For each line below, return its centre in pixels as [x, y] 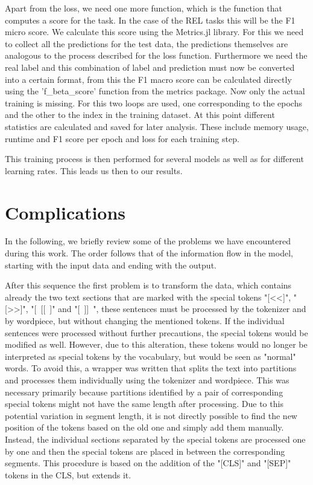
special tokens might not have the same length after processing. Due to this [144, 404]
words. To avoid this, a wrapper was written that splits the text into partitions [151, 368]
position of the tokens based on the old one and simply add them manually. [144, 427]
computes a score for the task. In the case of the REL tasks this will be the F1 [150, 20]
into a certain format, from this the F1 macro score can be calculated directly [148, 79]
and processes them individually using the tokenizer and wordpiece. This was [147, 379]
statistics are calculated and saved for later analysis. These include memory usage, [157, 126]
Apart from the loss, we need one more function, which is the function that [144, 8]
